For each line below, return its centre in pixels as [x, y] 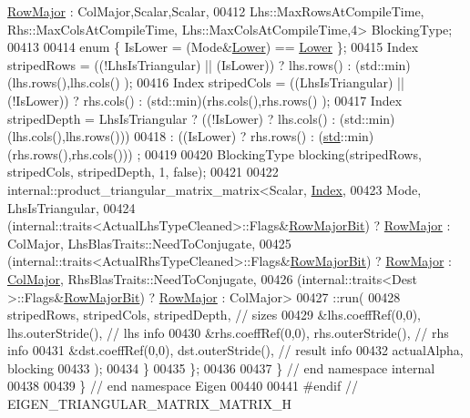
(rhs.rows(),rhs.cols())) [70, 153]
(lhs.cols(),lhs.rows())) [69, 136]
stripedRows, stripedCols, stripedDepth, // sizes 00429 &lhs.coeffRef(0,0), [214, 315]
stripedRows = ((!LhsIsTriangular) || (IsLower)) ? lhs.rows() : [179, 64]
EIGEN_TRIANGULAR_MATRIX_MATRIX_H [149, 404]
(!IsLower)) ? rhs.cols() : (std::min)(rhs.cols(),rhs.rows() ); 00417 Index [205, 100]
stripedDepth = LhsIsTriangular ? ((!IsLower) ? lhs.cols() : [172, 118]
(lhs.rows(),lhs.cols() [64, 82]
